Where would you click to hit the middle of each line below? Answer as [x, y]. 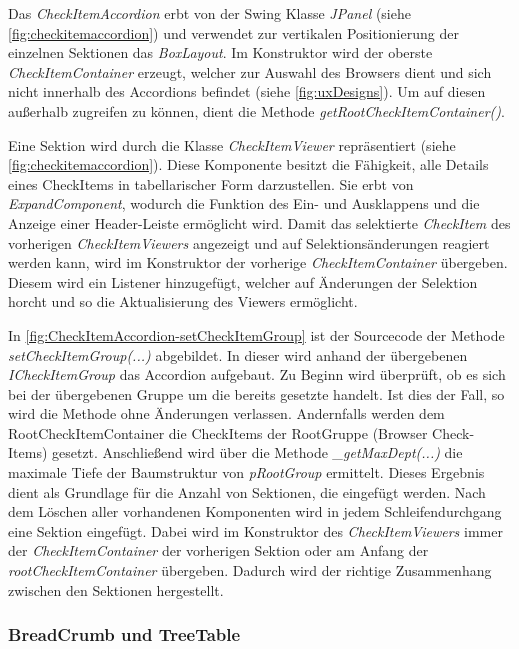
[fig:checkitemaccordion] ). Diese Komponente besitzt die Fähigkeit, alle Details [248, 164]
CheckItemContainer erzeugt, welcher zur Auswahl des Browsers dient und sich [250, 71]
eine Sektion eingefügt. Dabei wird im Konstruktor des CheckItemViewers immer [255, 530]
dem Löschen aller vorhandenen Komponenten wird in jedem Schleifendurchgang [255, 511]
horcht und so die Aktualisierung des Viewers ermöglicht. [183, 301]
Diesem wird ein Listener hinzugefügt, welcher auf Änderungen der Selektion [243, 281]
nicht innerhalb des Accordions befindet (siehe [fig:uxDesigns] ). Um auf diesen [247, 91]
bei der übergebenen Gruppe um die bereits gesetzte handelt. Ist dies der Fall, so [256, 393]
